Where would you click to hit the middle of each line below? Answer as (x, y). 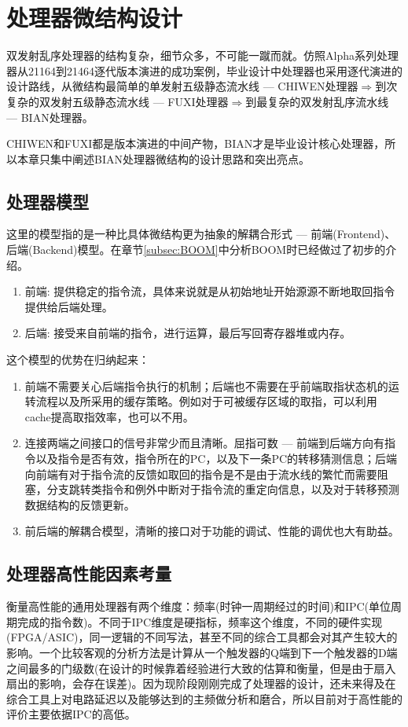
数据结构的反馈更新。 (80, 504)
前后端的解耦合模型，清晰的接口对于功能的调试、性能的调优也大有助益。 (212, 531)
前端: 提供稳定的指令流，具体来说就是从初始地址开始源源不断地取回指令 (210, 291)
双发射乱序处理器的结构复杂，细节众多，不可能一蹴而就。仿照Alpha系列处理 (202, 55)
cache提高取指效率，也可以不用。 (109, 416)
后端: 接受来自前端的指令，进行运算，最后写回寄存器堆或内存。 (188, 333)
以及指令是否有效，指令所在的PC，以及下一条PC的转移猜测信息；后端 (217, 459)
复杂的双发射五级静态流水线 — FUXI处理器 (118, 101)
